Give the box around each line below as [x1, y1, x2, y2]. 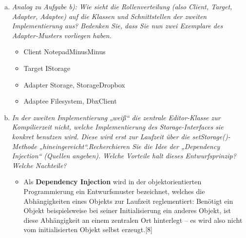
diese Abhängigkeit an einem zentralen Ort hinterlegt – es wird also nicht [23, 215, 243, 225]
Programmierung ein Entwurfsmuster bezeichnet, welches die [23, 186, 205, 196]
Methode [12, 141, 37, 151]
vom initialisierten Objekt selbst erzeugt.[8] [23, 224, 152, 235]
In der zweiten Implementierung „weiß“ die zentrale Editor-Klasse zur [12, 112, 221, 122]
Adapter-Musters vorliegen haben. [12, 30, 112, 40]
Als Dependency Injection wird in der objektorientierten [23, 176, 202, 187]
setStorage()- [192, 131, 230, 141]
